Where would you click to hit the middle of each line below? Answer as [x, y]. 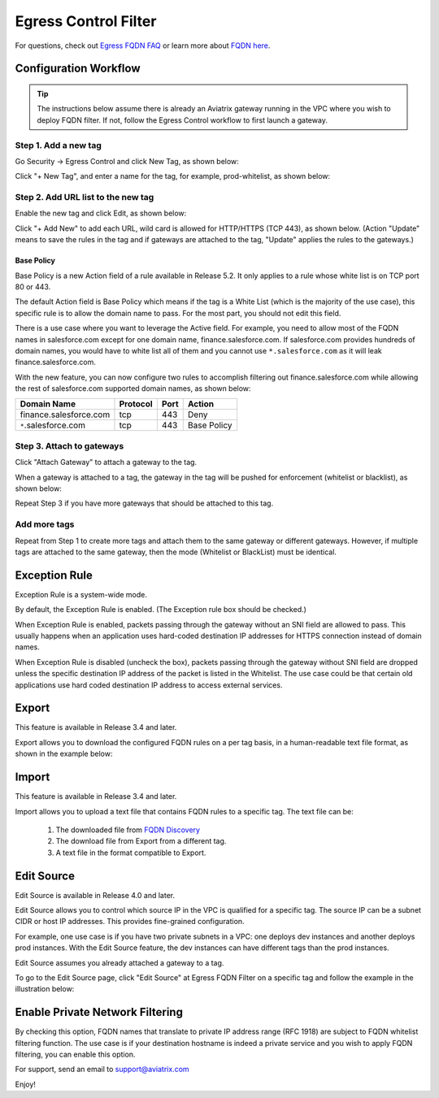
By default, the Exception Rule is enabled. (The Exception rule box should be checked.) [161, 610]
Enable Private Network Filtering [99, 1012]
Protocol [136, 404]
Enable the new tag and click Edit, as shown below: [101, 213]
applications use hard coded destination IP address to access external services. [149, 685]
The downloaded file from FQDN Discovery [128, 830]
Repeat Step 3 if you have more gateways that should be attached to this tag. [144, 503]
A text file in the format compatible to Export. [131, 853]
